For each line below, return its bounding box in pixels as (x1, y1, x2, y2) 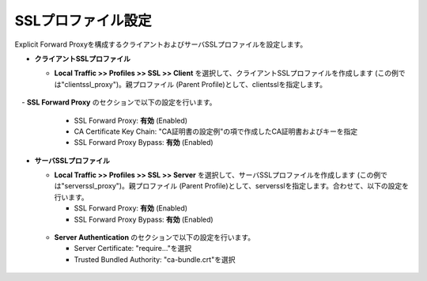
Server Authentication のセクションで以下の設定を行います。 (54, 233, 255, 242)
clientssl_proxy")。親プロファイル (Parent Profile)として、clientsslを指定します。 (64, 79, 327, 89)
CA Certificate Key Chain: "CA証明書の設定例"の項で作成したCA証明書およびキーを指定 (74, 127, 358, 136)
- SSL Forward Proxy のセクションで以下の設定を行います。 (21, 97, 217, 107)
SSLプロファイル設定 (14, 12, 152, 29)
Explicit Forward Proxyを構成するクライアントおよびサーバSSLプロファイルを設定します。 (14, 40, 308, 49)
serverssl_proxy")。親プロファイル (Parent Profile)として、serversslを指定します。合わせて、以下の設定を (64, 181, 409, 191)
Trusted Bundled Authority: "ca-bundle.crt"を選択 (74, 254, 236, 264)
